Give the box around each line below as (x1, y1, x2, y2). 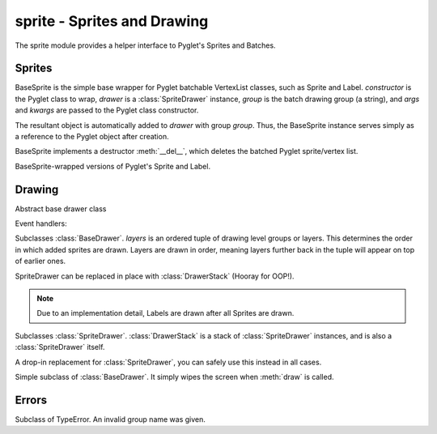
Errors (15, 393, 48, 406)
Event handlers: (15, 219, 68, 228)
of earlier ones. (15, 256, 66, 266)
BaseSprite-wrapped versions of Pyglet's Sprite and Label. (15, 161, 210, 171)
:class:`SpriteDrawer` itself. (15, 343, 105, 352)
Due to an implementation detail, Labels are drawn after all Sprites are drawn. (36, 308, 295, 318)
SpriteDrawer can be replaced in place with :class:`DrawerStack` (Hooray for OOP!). (15, 271, 295, 281)
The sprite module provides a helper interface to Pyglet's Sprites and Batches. (15, 40, 276, 50)
